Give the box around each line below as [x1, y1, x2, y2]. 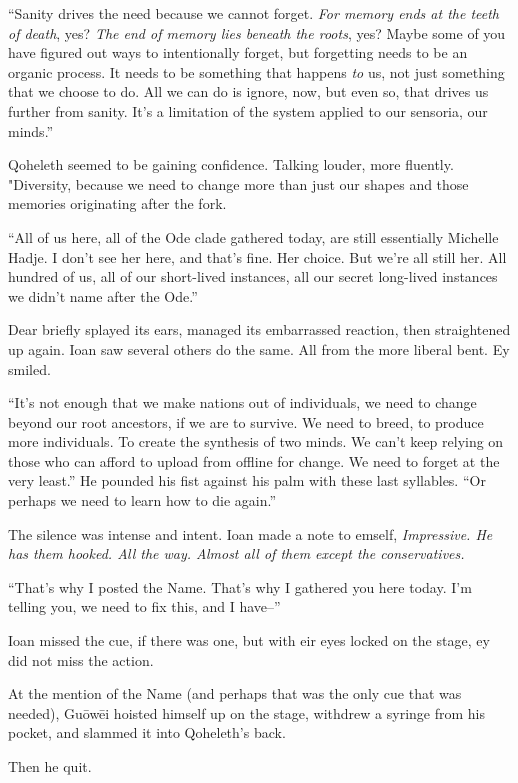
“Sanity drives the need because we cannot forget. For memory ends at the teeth [8, 3, 500, 23]
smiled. [8, 358, 51, 379]
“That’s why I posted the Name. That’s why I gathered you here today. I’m [8, 576, 472, 597]
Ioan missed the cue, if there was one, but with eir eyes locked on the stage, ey [8, 630, 490, 651]
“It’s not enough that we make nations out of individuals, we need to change [8, 392, 477, 413]
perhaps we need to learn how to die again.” [8, 490, 277, 511]
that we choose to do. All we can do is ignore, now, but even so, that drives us [8, 81, 489, 102]
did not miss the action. [8, 649, 154, 670]
